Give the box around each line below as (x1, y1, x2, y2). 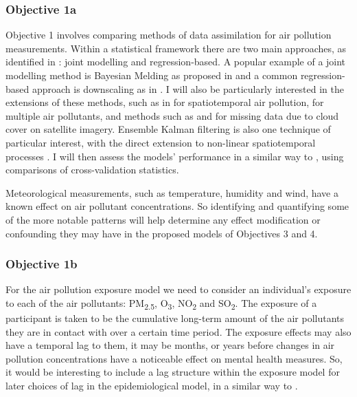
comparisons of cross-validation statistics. (5, 162, 179, 177)
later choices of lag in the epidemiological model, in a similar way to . (5, 378, 298, 393)
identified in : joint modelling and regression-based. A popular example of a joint (5, 54, 346, 69)
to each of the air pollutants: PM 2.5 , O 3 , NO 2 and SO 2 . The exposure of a (5, 295, 317, 312)
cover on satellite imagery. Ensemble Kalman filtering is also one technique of (5, 122, 331, 136)
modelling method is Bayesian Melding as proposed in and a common (5, 68, 298, 82)
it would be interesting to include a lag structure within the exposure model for (5, 365, 340, 379)
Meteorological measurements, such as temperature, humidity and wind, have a (5, 185, 339, 200)
